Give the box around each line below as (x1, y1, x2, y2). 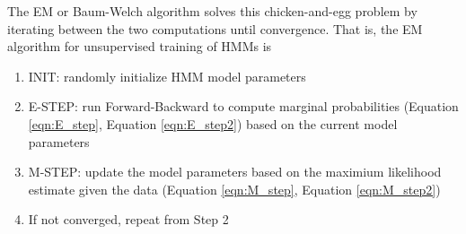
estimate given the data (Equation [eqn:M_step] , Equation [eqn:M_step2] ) (28, 179, 441, 198)
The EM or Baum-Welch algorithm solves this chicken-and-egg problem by (7, 2, 418, 20)
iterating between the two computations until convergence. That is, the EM (7, 19, 423, 38)
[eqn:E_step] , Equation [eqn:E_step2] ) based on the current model (28, 114, 398, 133)
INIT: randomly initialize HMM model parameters (28, 66, 306, 85)
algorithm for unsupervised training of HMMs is (7, 37, 272, 56)
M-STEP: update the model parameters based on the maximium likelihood (28, 162, 442, 181)
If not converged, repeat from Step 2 (28, 210, 229, 229)
